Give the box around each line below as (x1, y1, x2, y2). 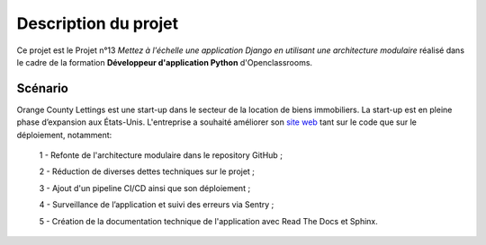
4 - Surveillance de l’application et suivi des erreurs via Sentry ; (39, 199, 274, 210)
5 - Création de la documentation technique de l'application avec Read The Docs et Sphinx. (39, 215, 378, 226)
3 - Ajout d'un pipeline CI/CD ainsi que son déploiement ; (39, 182, 251, 193)
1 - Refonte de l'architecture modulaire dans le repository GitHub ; (39, 150, 283, 161)
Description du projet (16, 13, 179, 33)
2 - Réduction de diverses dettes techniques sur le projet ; (39, 166, 256, 177)
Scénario (16, 81, 69, 96)
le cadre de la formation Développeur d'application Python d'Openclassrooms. (16, 57, 313, 67)
